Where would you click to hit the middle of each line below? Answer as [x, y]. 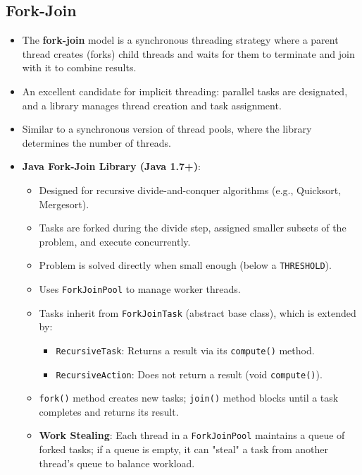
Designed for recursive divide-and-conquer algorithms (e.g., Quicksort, [190, 190]
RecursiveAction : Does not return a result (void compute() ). [189, 374]
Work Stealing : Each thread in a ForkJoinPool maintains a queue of [192, 435]
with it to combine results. [79, 67]
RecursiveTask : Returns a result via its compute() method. [185, 350]
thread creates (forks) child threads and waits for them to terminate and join [188, 53]
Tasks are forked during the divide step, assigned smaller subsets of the [193, 228]
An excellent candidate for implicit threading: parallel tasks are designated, [185, 91]
